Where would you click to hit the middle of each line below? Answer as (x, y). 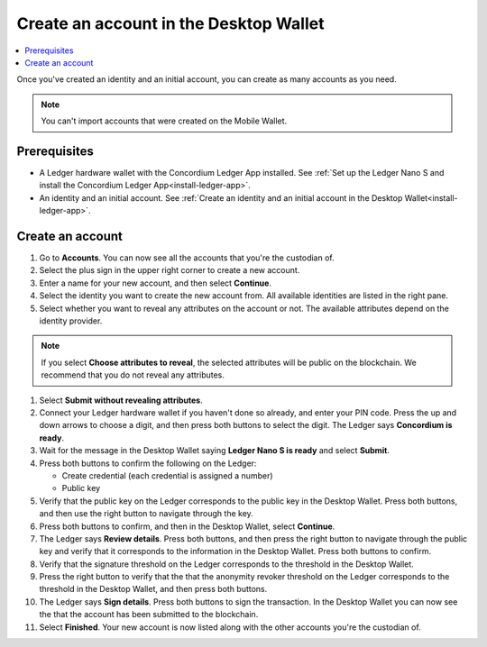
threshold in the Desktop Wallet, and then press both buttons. (153, 589)
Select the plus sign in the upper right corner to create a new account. (170, 270)
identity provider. (71, 321)
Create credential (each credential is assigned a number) (168, 475)
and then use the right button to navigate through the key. (147, 514)
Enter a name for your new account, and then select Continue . (156, 283)
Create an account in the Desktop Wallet (170, 23)
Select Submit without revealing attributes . (121, 400)
